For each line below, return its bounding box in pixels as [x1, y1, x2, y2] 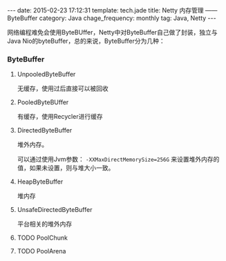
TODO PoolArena [17, 247, 66, 255]
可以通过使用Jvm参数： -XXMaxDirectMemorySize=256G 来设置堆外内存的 [17, 155, 220, 164]
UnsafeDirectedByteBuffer [17, 206, 93, 214]
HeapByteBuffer [17, 177, 64, 186]
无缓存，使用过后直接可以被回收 [17, 84, 109, 93]
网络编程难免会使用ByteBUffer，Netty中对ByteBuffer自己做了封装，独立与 [7, 28, 218, 36]
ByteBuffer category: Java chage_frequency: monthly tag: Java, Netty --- [7, 14, 216, 22]
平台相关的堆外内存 [17, 220, 73, 229]
